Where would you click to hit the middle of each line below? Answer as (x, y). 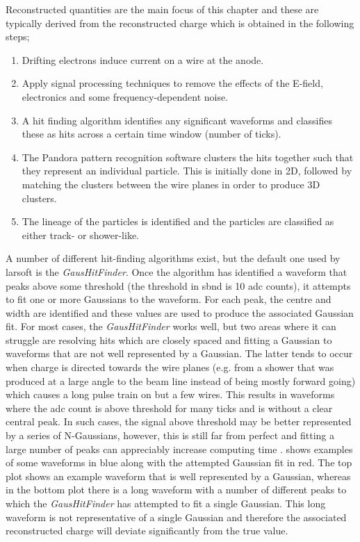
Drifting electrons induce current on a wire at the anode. (143, 59)
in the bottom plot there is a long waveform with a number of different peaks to (176, 490)
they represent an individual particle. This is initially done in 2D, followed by (187, 171)
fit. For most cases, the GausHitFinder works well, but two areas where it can (171, 326)
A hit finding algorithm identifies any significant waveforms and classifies (177, 120)
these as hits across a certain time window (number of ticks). (152, 134)
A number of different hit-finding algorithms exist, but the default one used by (173, 258)
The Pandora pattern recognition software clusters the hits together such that (188, 157)
